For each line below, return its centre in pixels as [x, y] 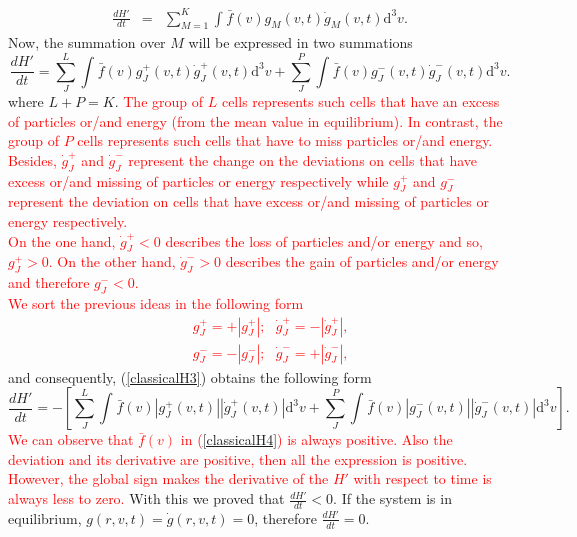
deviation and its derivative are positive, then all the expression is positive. [238, 458]
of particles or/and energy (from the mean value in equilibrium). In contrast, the [255, 120]
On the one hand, [62, 240]
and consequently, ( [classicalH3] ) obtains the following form [190, 376]
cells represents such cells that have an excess [360, 101]
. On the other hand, [112, 261]
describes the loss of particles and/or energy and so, [324, 240]
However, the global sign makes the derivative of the [168, 478]
